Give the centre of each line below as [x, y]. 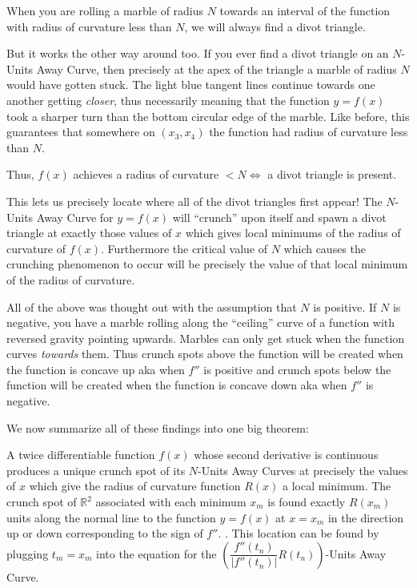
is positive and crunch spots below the [297, 369]
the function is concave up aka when [96, 369]
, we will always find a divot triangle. [275, 26]
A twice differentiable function [81, 455]
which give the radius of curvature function [135, 486]
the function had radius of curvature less [309, 132]
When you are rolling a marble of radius [105, 10]
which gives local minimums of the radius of [293, 233]
